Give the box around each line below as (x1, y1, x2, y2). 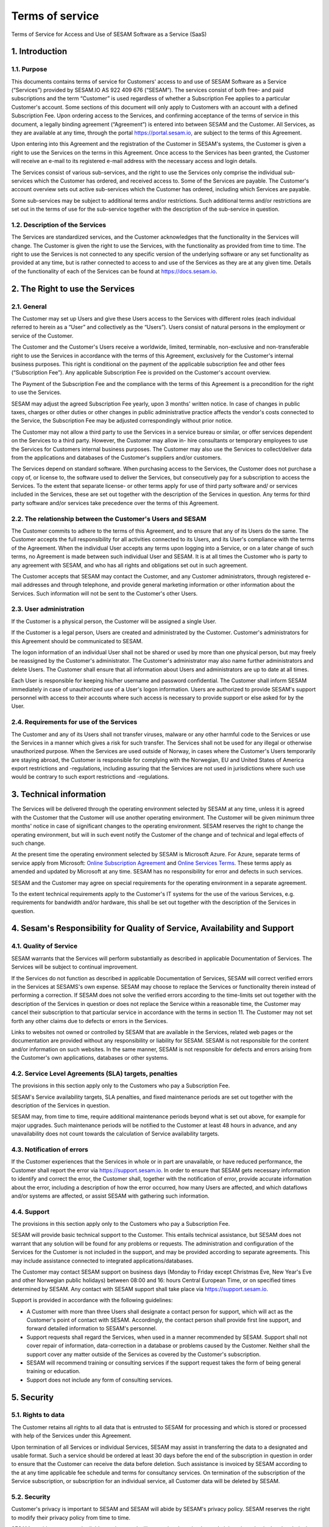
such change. (11, 839, 46, 847)
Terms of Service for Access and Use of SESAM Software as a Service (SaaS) (11, 31, 207, 38)
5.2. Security (11, 1492, 51, 1501)
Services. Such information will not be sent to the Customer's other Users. (11, 589, 198, 597)
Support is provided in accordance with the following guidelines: (11, 1297, 173, 1304)
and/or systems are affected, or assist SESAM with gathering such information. (11, 1192, 210, 1200)
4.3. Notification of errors (11, 1145, 88, 1154)
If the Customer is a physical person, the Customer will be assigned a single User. (11, 618, 216, 625)
